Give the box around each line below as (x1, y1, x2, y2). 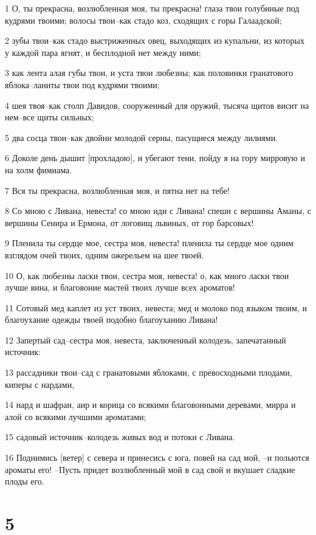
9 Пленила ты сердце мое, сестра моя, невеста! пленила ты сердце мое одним (5, 236, 294, 249)
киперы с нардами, (5, 378, 75, 390)
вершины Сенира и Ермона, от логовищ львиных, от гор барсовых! (5, 216, 254, 229)
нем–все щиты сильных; (5, 111, 94, 123)
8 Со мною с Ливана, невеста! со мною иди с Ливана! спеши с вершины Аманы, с (5, 204, 311, 217)
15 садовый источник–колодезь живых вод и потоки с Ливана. (5, 430, 235, 443)
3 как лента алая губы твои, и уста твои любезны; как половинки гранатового (5, 66, 294, 79)
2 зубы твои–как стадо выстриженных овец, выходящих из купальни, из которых (5, 34, 304, 47)
